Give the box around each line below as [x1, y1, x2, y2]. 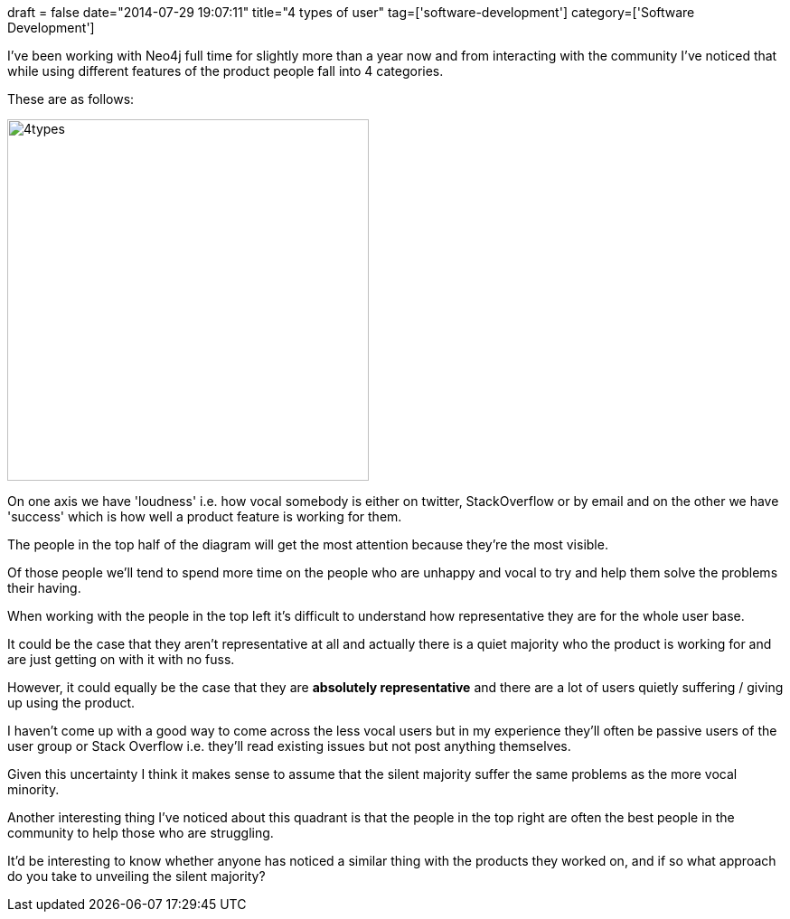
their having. [7, 580, 81, 595]
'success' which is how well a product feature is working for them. [7, 509, 402, 524]
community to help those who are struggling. [7, 825, 274, 840]
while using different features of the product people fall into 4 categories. [7, 63, 444, 79]
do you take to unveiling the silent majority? [7, 868, 266, 884]
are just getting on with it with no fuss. [7, 652, 235, 667]
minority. [7, 782, 60, 797]
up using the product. [7, 695, 136, 710]
